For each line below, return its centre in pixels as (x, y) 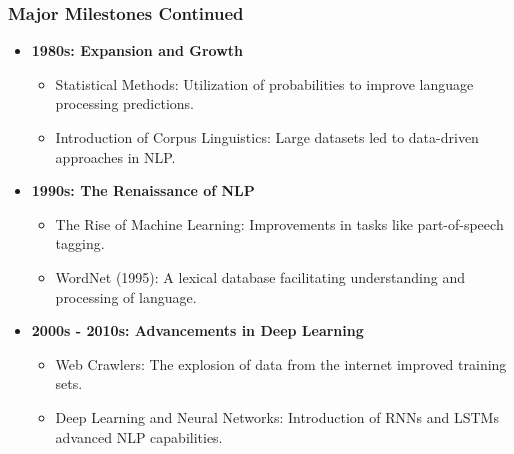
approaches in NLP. (115, 156)
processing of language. (126, 296)
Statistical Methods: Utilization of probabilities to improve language (264, 83)
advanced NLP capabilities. (139, 436)
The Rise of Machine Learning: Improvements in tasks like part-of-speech (279, 223)
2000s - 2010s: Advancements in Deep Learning (197, 330)
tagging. (80, 243)
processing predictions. (124, 103)
